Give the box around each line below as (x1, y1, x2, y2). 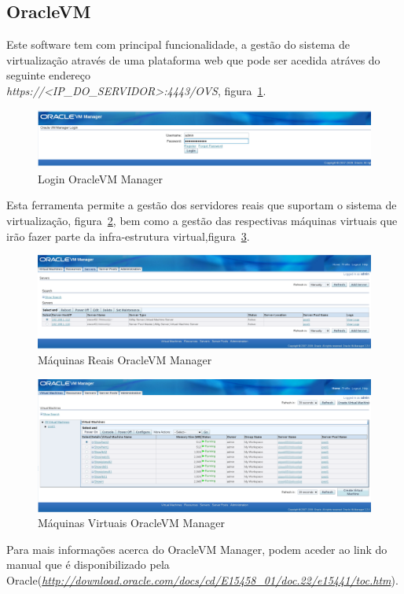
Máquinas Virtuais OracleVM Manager (38, 515, 225, 531)
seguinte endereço (6, 67, 91, 83)
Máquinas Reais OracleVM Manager (38, 352, 212, 368)
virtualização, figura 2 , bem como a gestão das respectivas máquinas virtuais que (6, 212, 398, 229)
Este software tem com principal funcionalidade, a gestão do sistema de (6, 36, 350, 53)
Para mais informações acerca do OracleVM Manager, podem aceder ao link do (6, 541, 387, 557)
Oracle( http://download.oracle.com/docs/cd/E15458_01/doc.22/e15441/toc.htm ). (6, 572, 398, 588)
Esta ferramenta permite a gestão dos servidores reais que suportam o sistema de (6, 197, 397, 213)
